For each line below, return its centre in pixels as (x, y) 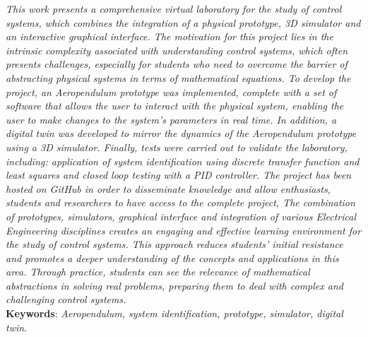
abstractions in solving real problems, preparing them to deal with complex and (174, 285)
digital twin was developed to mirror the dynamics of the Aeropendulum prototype (181, 133)
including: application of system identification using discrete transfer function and (183, 161)
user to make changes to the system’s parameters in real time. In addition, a (171, 119)
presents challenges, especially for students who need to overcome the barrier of (177, 64)
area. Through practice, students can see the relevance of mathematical (158, 272)
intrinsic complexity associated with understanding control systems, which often (177, 50)
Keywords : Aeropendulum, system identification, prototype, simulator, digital (174, 313)
